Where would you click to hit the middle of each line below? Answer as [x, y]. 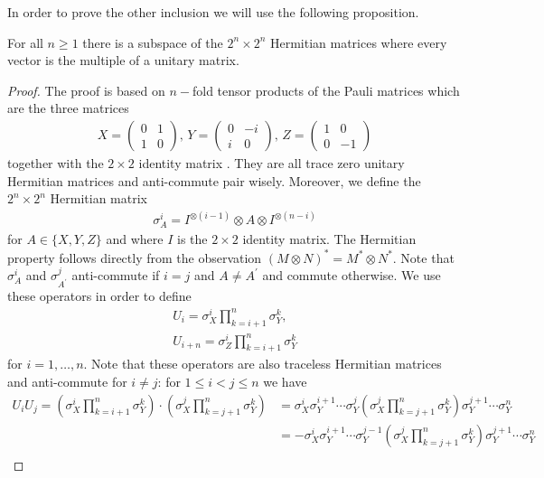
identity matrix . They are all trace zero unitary [272, 163]
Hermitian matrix [98, 198]
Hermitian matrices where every [358, 42]
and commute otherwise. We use [352, 275]
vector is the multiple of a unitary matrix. [123, 60]
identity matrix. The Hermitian [329, 239]
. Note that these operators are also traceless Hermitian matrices [263, 364]
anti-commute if [116, 275]
